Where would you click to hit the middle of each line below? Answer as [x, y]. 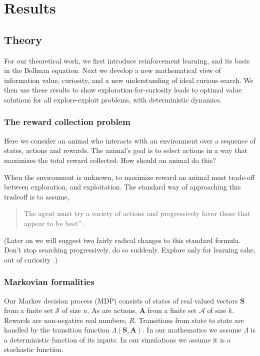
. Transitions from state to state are [189, 320]
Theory [23, 39]
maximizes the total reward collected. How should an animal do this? [110, 160]
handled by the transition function [57, 330]
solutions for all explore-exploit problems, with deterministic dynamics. [113, 99]
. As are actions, [112, 310]
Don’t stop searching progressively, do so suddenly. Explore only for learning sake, [130, 250]
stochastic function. [34, 349]
